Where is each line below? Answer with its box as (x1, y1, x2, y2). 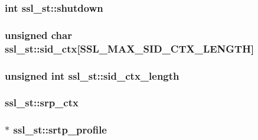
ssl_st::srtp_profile (13, 122, 107, 137)
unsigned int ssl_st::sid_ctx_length (5, 68, 179, 83)
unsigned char (5, 27, 72, 42)
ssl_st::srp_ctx (5, 95, 79, 110)
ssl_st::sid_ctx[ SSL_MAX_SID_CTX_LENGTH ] (5, 41, 254, 56)
